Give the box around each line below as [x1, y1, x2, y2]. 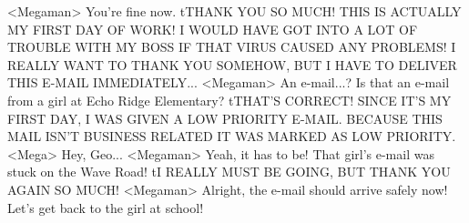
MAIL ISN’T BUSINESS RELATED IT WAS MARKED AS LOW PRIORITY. [7, 127, 456, 146]
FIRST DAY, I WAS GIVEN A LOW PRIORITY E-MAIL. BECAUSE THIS [7, 108, 443, 127]
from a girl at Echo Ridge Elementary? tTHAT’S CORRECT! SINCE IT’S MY [7, 90, 452, 109]
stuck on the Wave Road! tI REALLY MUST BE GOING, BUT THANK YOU [7, 162, 451, 181]
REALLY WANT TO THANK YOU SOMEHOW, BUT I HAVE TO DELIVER [7, 55, 457, 74]
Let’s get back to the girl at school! [7, 198, 204, 217]
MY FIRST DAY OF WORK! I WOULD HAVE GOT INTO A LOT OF [7, 19, 418, 38]
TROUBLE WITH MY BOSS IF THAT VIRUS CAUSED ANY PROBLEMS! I [7, 37, 456, 56]
